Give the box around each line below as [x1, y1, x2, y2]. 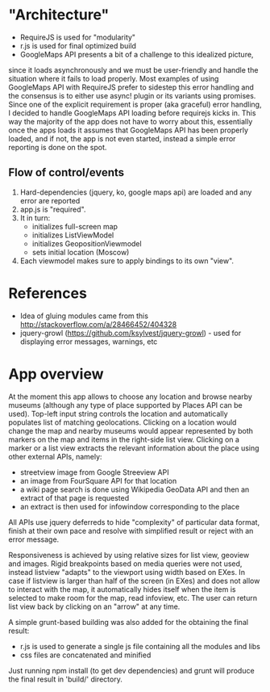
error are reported [19, 195, 81, 205]
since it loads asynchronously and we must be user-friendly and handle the [8, 65, 259, 74]
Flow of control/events [8, 166, 125, 179]
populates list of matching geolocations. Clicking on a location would [8, 417, 237, 427]
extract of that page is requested [19, 493, 130, 502]
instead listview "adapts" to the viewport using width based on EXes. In [8, 567, 246, 577]
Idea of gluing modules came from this [19, 311, 149, 321]
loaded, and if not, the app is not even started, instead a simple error [8, 133, 236, 143]
